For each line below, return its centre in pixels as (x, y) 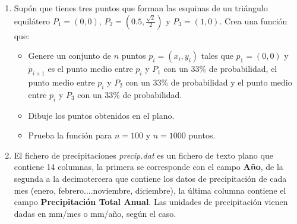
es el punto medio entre (90, 69)
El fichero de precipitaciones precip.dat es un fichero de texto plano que (143, 155)
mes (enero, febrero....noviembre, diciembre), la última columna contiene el (150, 190)
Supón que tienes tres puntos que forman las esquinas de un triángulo (141, 8)
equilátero (32, 20)
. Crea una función (253, 20)
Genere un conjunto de (69, 56)
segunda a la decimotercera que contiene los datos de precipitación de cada (150, 178)
